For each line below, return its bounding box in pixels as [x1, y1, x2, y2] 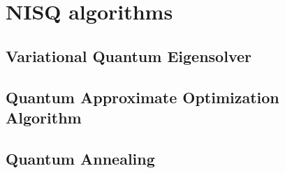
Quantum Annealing [6, 147, 155, 169]
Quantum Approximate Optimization [6, 86, 279, 107]
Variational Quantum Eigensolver [6, 45, 251, 66]
